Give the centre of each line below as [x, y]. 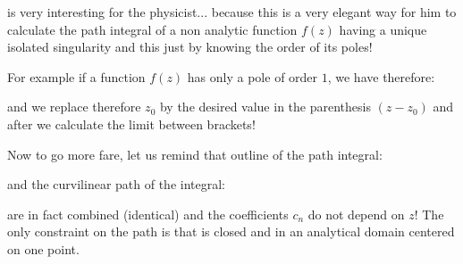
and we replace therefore [74, 107]
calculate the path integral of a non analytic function [152, 29]
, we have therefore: [381, 76]
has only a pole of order [253, 76]
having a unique [383, 29]
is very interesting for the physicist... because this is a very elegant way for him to [232, 12]
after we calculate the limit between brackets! [131, 124]
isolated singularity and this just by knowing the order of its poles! [190, 47]
